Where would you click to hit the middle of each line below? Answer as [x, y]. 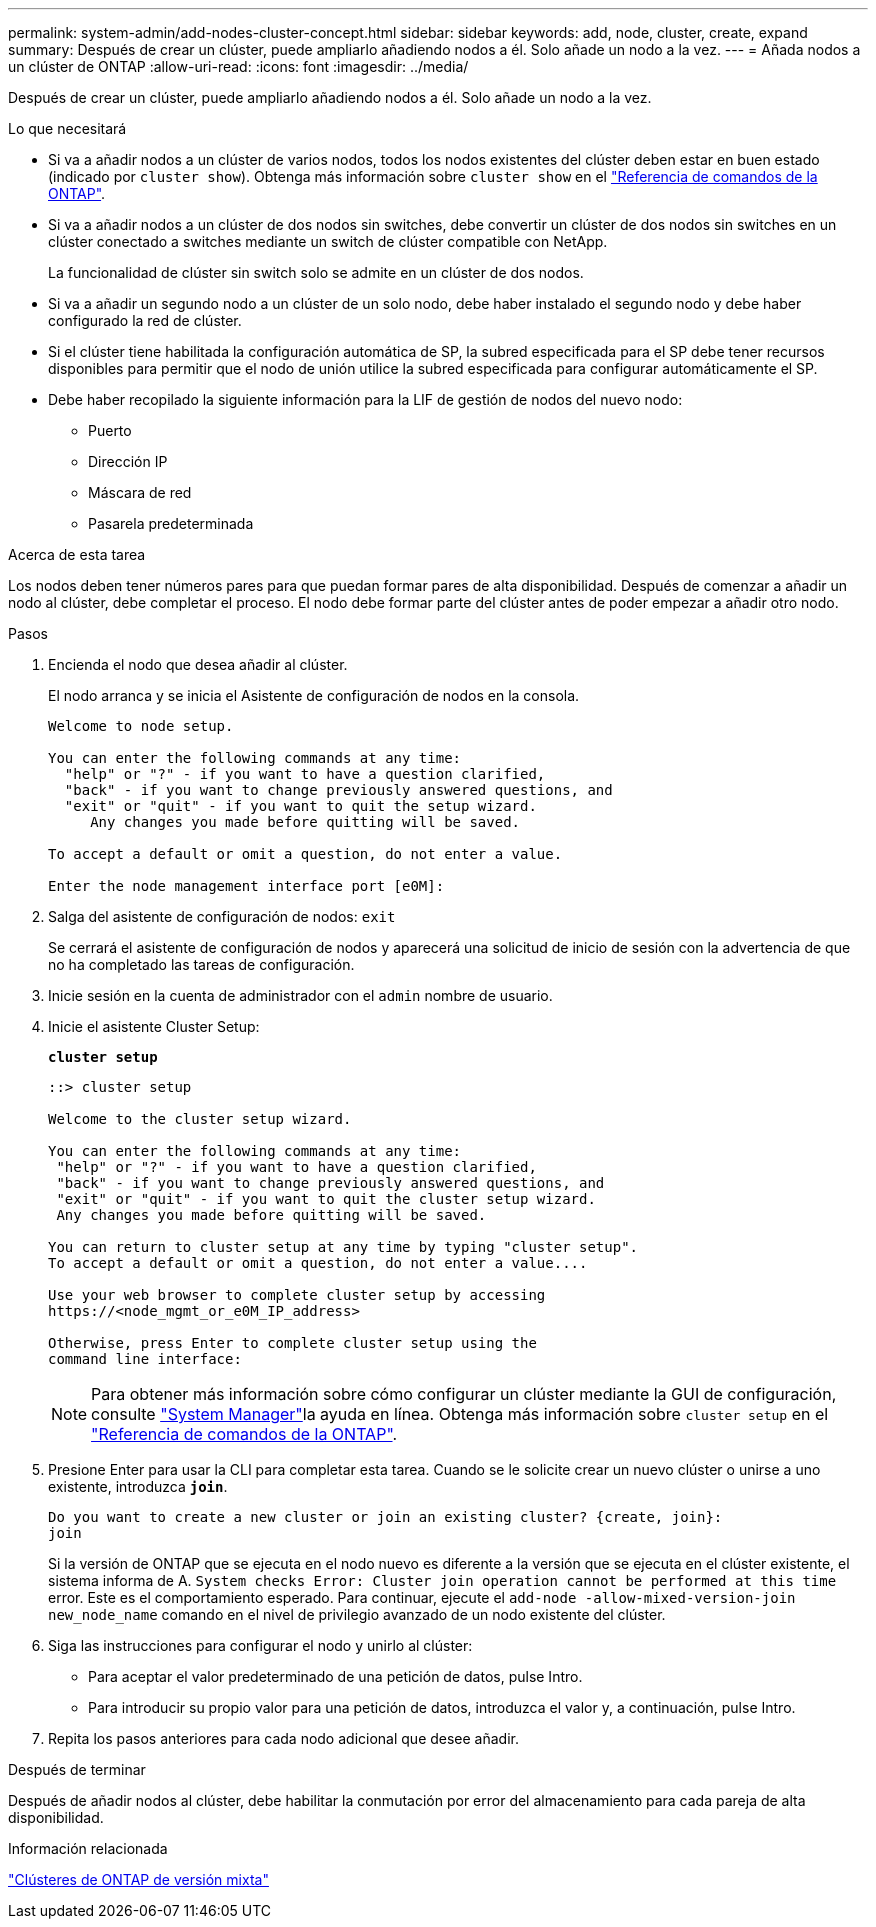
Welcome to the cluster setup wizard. [200, 1119]
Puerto [110, 430]
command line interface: [145, 1359]
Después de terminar [77, 1769]
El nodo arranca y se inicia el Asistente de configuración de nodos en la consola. [314, 695]
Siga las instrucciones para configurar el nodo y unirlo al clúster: [260, 1645]
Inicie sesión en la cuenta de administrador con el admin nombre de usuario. [300, 995]
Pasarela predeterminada [171, 523]
